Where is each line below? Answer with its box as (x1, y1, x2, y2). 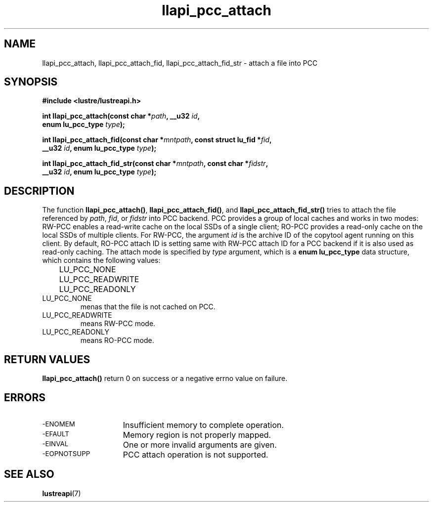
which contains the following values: (42, 256, 161, 265)
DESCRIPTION (4, 184, 75, 197)
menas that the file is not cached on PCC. (80, 302, 216, 311)
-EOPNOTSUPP (42, 449, 90, 458)
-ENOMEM (42, 420, 75, 428)
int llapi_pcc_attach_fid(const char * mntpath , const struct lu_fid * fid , (42, 135, 272, 144)
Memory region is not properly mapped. (123, 429, 271, 440)
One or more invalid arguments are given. (123, 439, 277, 450)
